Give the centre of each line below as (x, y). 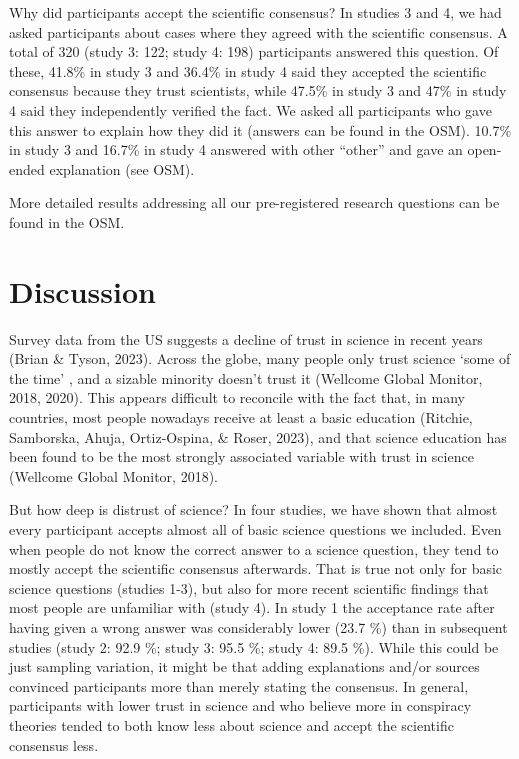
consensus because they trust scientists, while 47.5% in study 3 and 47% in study (258, 90)
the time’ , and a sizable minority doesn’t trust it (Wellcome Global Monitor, (246, 377)
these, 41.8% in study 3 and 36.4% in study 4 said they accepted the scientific (248, 70)
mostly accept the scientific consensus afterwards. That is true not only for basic (256, 568)
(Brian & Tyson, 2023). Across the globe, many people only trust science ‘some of (260, 358)
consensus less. (54, 744)
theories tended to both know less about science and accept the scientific (231, 724)
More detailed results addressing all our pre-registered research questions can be (254, 202)
